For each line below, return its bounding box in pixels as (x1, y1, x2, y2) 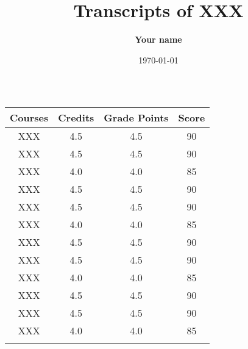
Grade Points (104, 110, 169, 125)
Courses (10, 110, 49, 125)
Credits (58, 110, 94, 125)
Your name (135, 33, 182, 46)
